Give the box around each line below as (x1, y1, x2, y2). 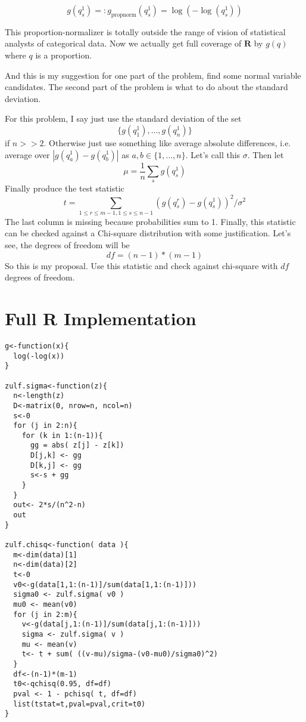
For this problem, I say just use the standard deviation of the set (5, 112, 242, 125)
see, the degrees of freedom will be (5, 239, 130, 251)
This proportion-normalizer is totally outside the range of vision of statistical (5, 25, 286, 38)
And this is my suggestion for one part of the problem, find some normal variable (5, 69, 301, 81)
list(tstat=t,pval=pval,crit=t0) (13, 699, 146, 708)
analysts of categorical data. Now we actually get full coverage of (5, 37, 242, 50)
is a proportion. (35, 48, 92, 61)
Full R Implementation (5, 306, 196, 330)
